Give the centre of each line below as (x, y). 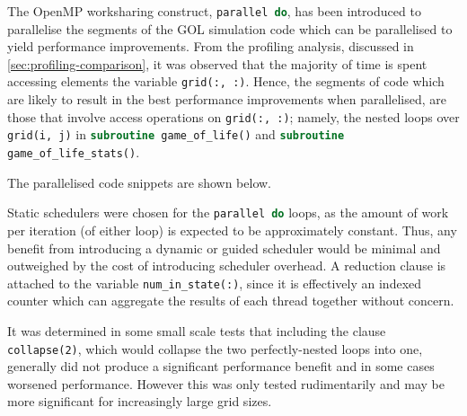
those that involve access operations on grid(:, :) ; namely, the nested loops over (233, 116)
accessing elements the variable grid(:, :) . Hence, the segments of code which (226, 81)
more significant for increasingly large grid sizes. (140, 401)
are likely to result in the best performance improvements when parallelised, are (227, 99)
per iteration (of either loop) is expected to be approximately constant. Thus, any (232, 230)
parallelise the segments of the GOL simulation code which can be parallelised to (230, 28)
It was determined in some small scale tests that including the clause (197, 330)
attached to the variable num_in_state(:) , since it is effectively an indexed (215, 283)
